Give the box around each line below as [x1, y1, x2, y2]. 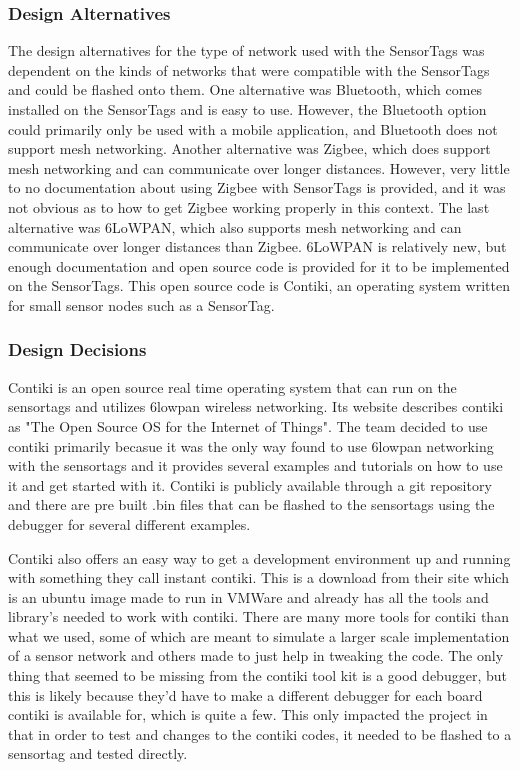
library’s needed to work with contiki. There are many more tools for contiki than [8, 606, 509, 627]
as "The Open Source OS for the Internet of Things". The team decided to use [8, 415, 488, 436]
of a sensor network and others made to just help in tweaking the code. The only [8, 645, 504, 666]
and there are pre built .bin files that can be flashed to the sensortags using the [8, 494, 495, 515]
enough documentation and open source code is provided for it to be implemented [8, 255, 510, 276]
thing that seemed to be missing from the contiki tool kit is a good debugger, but [8, 665, 507, 686]
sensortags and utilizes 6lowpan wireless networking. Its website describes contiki [8, 396, 504, 417]
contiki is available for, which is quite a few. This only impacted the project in [8, 704, 488, 725]
